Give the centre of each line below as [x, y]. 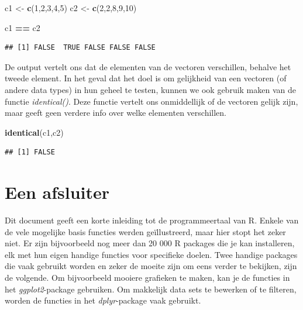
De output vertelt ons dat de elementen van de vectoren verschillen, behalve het [148, 66]
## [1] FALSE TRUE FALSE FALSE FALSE [80, 48]
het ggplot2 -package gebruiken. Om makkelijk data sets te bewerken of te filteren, [151, 289]
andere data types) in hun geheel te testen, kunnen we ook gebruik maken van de [150, 89]
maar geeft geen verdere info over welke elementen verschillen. [116, 113]
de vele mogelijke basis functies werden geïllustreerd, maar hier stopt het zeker [145, 231]
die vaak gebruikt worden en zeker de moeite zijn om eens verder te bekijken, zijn [151, 266]
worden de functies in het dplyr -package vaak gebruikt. [103, 300]
